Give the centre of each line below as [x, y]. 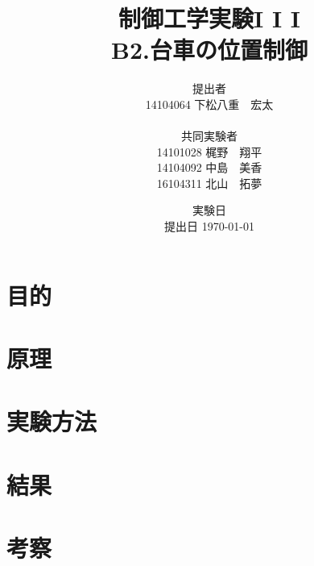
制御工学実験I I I [209, 18]
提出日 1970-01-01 [209, 226]
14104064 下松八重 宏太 [209, 104]
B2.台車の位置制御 [209, 50]
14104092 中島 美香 [209, 167]
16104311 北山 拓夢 [209, 183]
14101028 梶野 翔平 [209, 151]
